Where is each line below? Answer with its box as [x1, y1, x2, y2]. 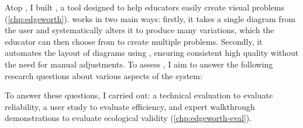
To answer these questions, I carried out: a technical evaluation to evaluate [5, 89, 273, 101]
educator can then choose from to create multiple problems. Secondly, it [5, 35, 263, 47]
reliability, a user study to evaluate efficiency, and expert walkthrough [5, 100, 255, 112]
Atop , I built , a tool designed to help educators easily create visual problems [5, 1, 285, 13]
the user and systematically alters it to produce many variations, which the [5, 24, 274, 36]
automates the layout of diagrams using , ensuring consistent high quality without [5, 47, 299, 59]
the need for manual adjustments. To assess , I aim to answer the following [5, 58, 273, 70]
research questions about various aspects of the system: [5, 69, 202, 81]
